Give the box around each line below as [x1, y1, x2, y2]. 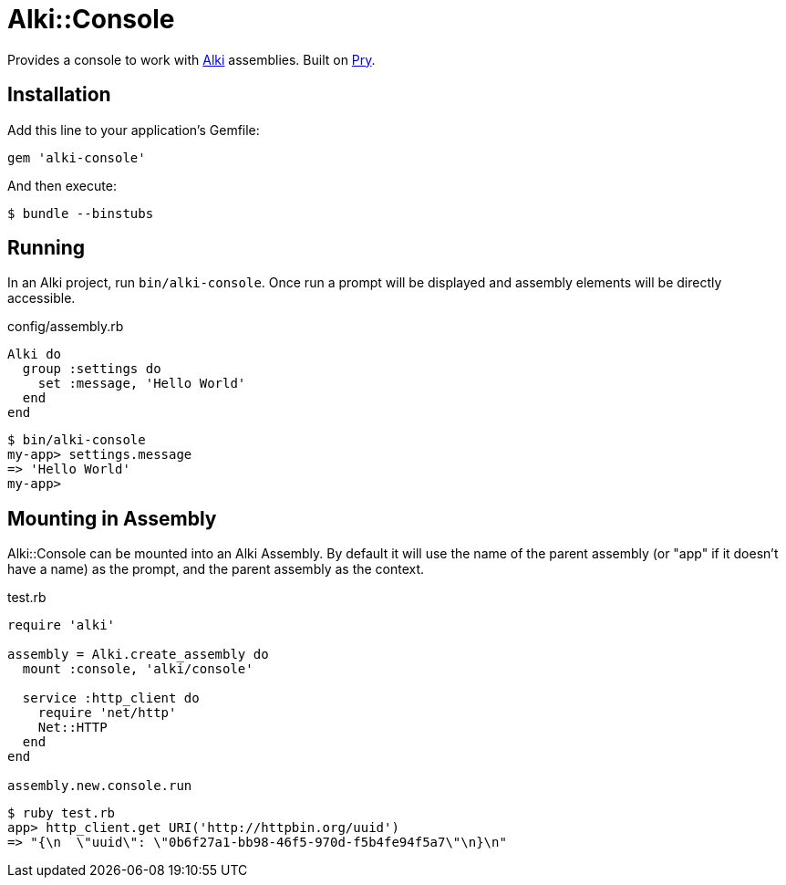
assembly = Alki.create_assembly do [7, 647, 269, 662]
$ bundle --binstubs [7, 205, 154, 221]
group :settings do [22, 361, 161, 377]
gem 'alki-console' [7, 150, 146, 165]
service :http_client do [22, 691, 200, 706]
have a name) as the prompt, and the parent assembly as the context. [7, 561, 425, 578]
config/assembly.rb [7, 318, 124, 335]
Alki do [7, 347, 62, 362]
